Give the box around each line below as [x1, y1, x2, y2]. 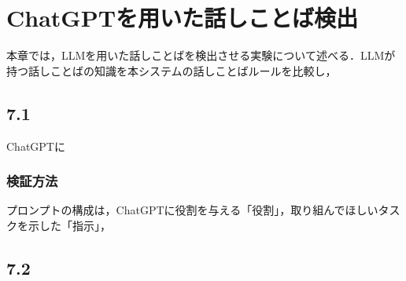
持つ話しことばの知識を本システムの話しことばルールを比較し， [6, 62, 337, 78]
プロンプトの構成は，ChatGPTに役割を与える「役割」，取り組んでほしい [6, 202, 378, 218]
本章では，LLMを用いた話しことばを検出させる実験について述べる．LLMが [6, 47, 396, 64]
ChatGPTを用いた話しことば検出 [6, 2, 359, 34]
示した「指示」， [28, 217, 111, 233]
